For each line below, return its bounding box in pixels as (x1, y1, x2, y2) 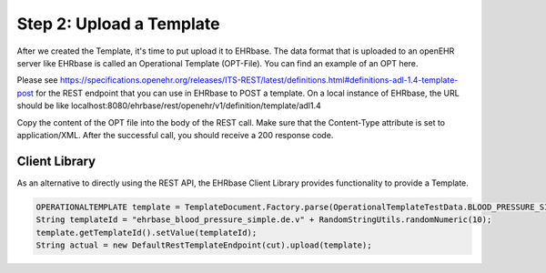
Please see (16, 75, 58, 86)
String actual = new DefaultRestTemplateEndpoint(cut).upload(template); (35, 239, 372, 250)
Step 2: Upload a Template (16, 14, 220, 34)
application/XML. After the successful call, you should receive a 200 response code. (16, 129, 334, 140)
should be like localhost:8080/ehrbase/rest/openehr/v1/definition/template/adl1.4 (16, 100, 322, 111)
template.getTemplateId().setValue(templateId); (35, 227, 258, 238)
